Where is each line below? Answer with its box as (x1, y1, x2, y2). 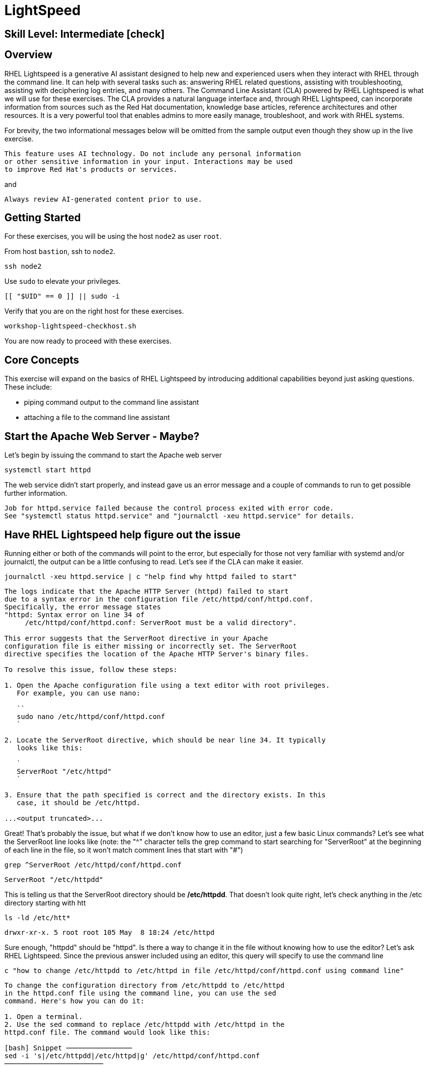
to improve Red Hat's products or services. (4, 165, 178, 173)
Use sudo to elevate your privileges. (4, 277, 121, 286)
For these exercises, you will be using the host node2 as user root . (4, 232, 222, 241)
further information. (4, 489, 67, 498)
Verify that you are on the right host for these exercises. (4, 307, 184, 316)
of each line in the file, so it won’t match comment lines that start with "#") (4, 845, 243, 854)
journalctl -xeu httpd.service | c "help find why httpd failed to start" (4, 572, 297, 580)
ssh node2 (4, 262, 42, 271)
